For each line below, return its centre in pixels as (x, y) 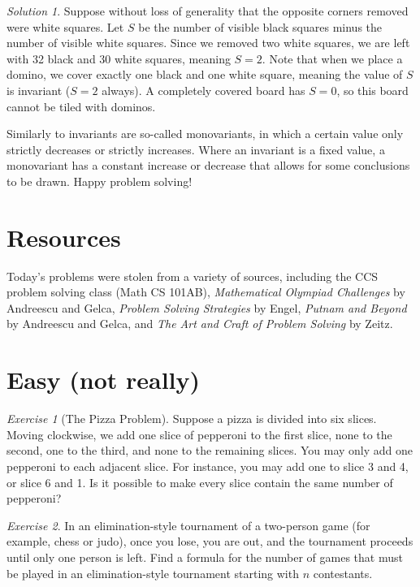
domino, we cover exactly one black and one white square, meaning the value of (205, 74)
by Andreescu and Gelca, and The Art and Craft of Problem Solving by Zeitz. (200, 324)
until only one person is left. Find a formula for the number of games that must (205, 557)
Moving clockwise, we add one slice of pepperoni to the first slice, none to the (199, 434)
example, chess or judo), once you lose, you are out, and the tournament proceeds (210, 541)
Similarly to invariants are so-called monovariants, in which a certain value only (205, 134)
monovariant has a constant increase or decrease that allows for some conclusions (208, 165)
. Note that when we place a (332, 58)
